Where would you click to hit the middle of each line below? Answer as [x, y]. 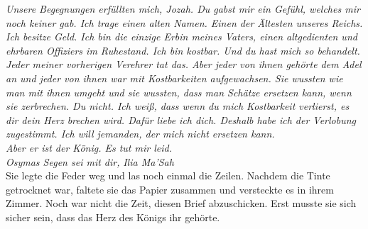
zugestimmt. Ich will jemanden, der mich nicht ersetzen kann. [140, 134]
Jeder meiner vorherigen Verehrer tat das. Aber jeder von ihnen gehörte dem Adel [184, 64]
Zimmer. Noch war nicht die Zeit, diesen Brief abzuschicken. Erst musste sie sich [181, 203]
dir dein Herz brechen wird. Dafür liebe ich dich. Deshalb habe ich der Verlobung [181, 119]
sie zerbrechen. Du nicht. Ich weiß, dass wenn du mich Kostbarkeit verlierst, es [178, 106]
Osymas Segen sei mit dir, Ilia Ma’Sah [90, 161]
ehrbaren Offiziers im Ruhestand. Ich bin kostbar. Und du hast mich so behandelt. [183, 50]
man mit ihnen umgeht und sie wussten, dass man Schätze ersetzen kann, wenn [179, 92]
